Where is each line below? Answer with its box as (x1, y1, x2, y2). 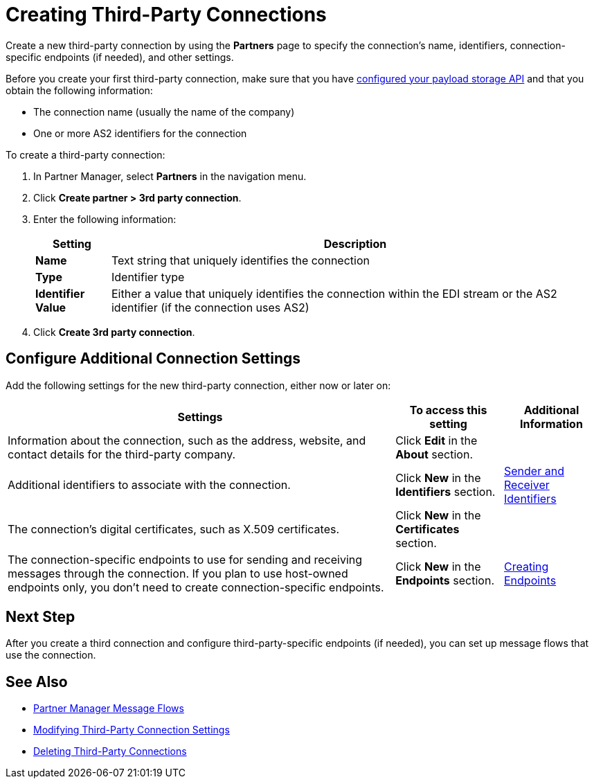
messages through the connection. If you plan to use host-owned (8, 566, 348, 580)
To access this (409, 402, 487, 417)
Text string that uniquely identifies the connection (111, 253, 370, 267)
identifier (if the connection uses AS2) (111, 300, 309, 314)
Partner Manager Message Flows (33, 702, 184, 715)
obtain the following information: (6, 84, 153, 96)
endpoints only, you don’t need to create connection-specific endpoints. (8, 580, 384, 594)
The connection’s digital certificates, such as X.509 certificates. (8, 522, 340, 536)
